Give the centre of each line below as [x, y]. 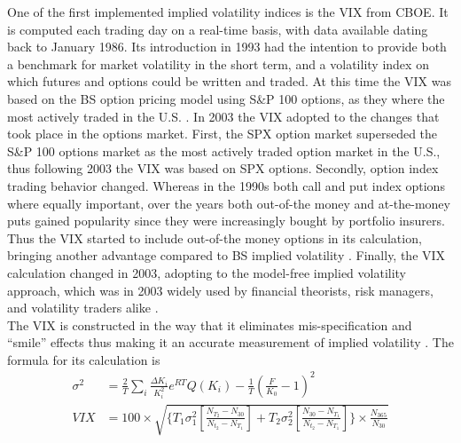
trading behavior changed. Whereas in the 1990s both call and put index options [226, 185]
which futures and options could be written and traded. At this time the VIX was [229, 81]
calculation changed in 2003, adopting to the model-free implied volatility [207, 272]
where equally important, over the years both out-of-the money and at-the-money [229, 203]
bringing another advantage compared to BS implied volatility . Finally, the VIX [227, 255]
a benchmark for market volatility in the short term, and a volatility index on [218, 63]
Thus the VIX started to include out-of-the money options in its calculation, [215, 237]
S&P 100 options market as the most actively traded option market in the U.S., [224, 150]
